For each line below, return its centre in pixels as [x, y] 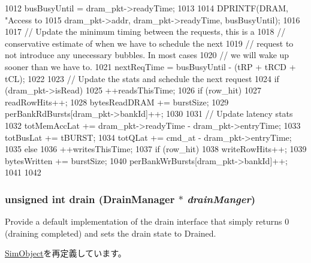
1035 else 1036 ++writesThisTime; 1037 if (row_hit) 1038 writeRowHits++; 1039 [156, 149]
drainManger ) [221, 199]
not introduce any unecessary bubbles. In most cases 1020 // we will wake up [147, 55]
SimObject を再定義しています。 [66, 253]
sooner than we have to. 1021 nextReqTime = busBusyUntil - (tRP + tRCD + [150, 66]
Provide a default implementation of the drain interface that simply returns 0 [147, 221]
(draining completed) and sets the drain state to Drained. [111, 233]
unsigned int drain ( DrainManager [90, 199]
